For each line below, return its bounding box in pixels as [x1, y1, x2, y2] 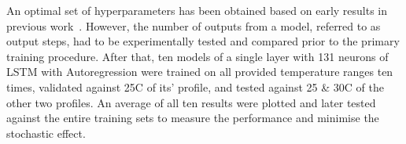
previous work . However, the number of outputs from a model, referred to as [6, 17, 381, 34]
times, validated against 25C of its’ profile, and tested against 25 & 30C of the [6, 78, 384, 95]
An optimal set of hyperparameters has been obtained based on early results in [6, 2, 388, 18]
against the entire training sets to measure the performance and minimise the [6, 110, 379, 126]
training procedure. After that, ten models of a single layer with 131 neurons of [6, 48, 389, 64]
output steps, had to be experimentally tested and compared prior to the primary [6, 33, 400, 49]
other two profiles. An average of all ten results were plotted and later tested [6, 94, 376, 110]
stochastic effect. [6, 124, 86, 141]
